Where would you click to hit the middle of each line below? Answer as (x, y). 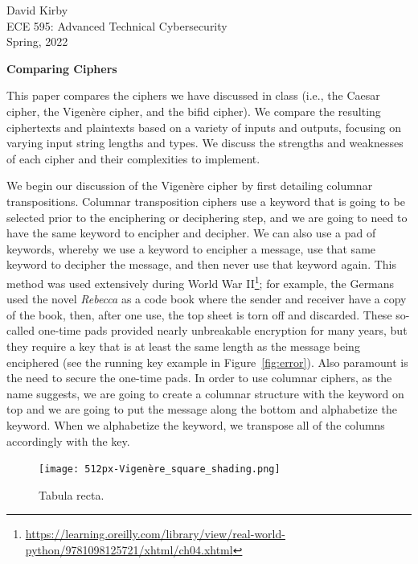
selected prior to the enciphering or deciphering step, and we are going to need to (207, 217)
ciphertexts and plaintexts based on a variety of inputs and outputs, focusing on (204, 127)
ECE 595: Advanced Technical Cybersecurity (117, 25)
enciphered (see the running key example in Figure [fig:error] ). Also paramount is (207, 362)
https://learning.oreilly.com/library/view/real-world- (155, 534)
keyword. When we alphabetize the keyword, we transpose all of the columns (196, 424)
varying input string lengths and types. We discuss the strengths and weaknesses (205, 143)
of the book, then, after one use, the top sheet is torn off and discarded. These (199, 314)
